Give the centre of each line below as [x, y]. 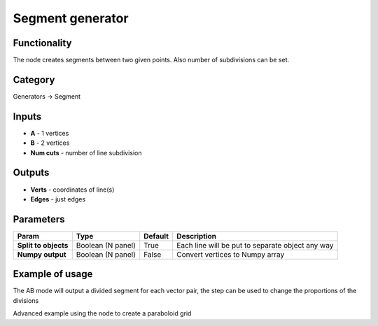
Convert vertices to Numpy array [230, 254]
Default [156, 236]
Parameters [39, 219]
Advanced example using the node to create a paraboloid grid [102, 313]
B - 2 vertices [50, 143]
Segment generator [71, 18]
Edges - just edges [58, 199]
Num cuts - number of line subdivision [86, 153]
